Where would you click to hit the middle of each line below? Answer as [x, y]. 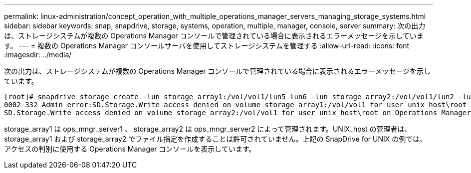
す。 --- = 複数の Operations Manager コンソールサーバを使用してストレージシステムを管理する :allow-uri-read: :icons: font [207, 46]
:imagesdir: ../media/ [38, 55]
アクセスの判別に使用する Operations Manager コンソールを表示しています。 [130, 149]
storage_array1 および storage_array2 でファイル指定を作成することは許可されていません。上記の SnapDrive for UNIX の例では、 [216, 139]
